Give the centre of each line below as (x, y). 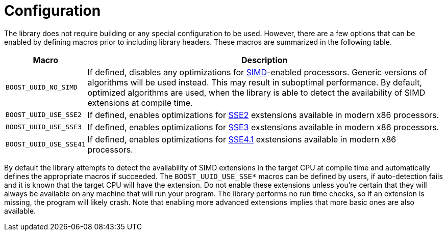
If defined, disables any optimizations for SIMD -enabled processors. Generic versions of (257, 72)
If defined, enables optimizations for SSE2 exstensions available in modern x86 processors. (263, 115)
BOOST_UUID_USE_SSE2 (44, 115)
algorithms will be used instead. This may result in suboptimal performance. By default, (255, 82)
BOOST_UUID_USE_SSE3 (44, 127)
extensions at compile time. (140, 102)
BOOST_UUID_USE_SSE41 (46, 144)
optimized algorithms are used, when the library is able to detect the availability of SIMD (256, 92)
